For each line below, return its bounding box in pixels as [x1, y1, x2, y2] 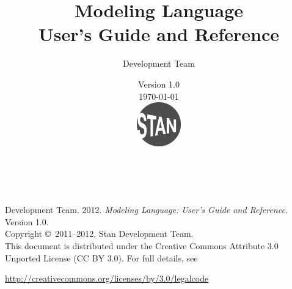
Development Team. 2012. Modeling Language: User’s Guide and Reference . [5, 203, 288, 216]
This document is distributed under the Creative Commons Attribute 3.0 [5, 239, 279, 252]
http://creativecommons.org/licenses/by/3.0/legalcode [5, 272, 209, 285]
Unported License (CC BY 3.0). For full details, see [5, 251, 198, 264]
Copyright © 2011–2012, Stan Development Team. [5, 227, 194, 240]
